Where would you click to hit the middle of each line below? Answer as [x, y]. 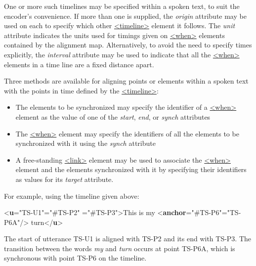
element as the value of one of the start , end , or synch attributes [113, 116]
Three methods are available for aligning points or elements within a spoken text [126, 81]
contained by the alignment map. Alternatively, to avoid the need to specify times [128, 45]
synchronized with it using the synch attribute [85, 143]
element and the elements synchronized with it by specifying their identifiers [131, 169]
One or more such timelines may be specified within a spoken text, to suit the [122, 6]
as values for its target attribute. [64, 179]
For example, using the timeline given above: [72, 196]
